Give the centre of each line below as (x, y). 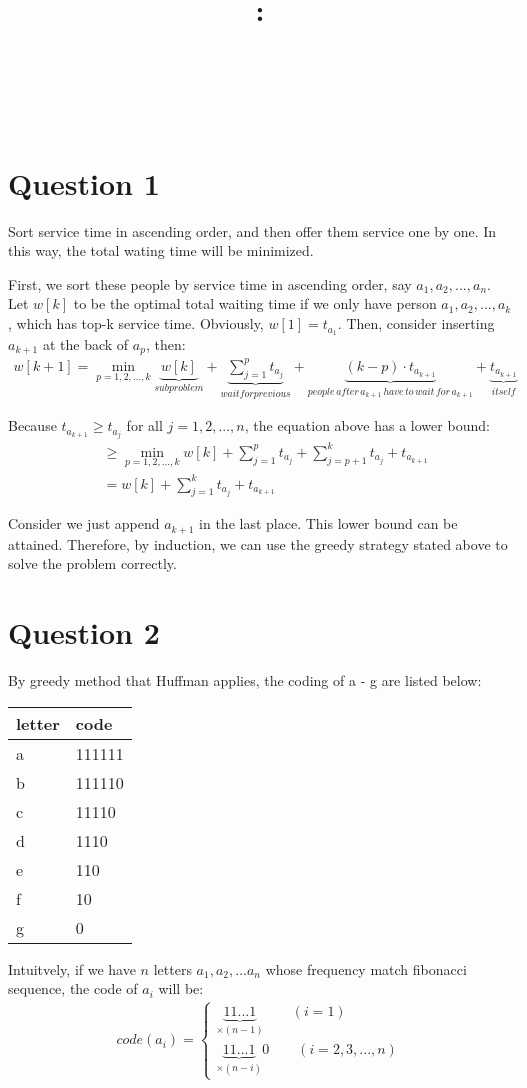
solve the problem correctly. (92, 563)
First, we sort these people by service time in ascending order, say (210, 283)
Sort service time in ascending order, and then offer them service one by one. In (252, 230)
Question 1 (84, 182)
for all (144, 425)
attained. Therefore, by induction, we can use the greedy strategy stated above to (258, 543)
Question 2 (84, 632)
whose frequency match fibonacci (366, 968)
